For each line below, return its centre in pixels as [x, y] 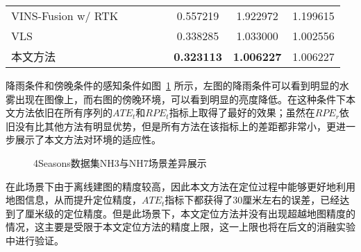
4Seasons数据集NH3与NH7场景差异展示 [120, 162]
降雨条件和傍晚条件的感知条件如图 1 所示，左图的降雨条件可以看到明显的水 [177, 85]
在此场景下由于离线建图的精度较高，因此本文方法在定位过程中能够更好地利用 [180, 186]
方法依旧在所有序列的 [64, 112]
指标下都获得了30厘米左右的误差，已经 [252, 200]
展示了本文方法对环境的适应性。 [88, 139]
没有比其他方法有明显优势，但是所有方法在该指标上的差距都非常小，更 [175, 126]
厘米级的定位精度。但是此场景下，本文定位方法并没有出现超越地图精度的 [190, 213]
